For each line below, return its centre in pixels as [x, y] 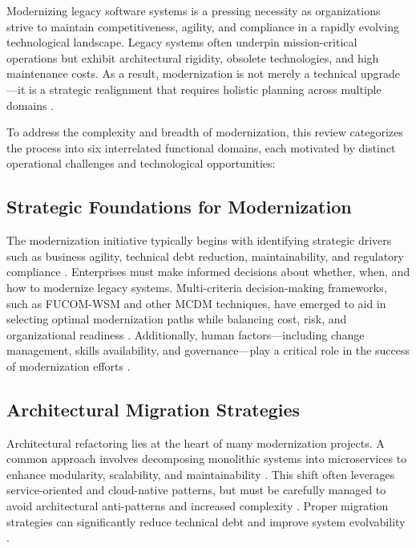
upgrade [380, 73]
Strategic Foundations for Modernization [179, 207]
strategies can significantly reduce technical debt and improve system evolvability [206, 521]
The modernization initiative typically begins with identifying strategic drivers [199, 240]
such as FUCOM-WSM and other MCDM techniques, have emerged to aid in [196, 303]
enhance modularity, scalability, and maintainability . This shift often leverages [201, 474]
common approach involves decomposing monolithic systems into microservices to [207, 459]
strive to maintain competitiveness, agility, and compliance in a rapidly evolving [203, 26]
